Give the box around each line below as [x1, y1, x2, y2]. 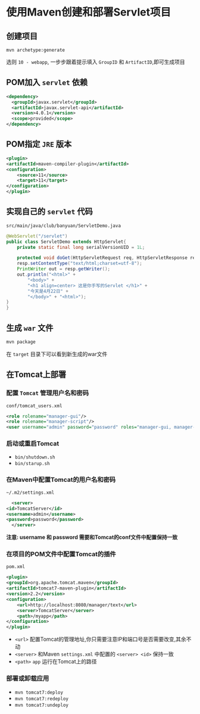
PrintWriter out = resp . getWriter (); [17, 266, 111, 272]
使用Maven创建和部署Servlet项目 [6, 5, 171, 19]
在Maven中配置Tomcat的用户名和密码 [6, 476, 116, 484]
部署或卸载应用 [6, 674, 49, 682]
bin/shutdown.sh [14, 454, 55, 460]
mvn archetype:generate [6, 47, 65, 53]
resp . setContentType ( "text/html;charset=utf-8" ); [17, 260, 143, 267]
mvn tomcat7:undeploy [14, 702, 68, 708]
